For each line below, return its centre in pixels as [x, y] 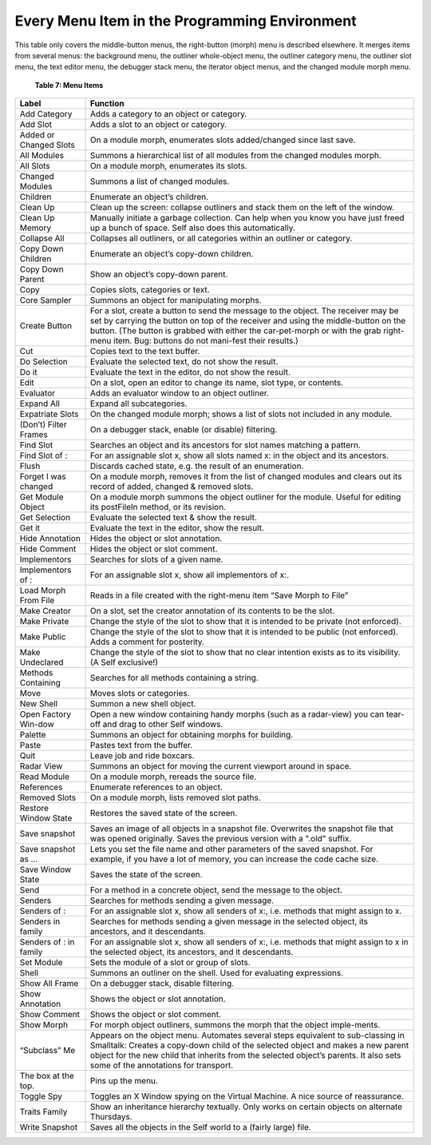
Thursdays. [111, 1117]
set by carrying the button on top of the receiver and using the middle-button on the [248, 321]
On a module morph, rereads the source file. [173, 777]
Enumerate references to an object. [156, 787]
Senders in [40, 921]
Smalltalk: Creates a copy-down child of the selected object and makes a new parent [249, 1045]
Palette [33, 735]
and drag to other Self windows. [163, 725]
